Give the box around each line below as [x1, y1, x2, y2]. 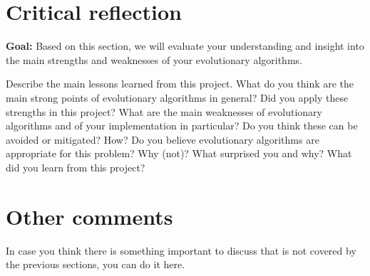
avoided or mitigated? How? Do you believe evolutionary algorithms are [6, 132, 319, 147]
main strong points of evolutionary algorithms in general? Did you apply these [6, 90, 349, 105]
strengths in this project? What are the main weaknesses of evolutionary [6, 104, 322, 119]
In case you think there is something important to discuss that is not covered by [6, 243, 356, 258]
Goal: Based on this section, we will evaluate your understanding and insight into [6, 38, 364, 53]
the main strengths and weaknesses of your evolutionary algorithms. [6, 52, 302, 67]
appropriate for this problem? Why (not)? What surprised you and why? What [6, 146, 352, 161]
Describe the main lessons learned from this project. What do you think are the [6, 76, 354, 91]
